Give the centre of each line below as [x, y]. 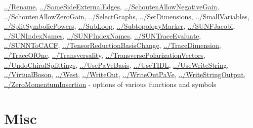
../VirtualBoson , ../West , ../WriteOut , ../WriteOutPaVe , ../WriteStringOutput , [125, 74]
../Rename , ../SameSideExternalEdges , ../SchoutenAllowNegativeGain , [112, 6]
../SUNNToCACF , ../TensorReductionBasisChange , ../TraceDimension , [113, 45]
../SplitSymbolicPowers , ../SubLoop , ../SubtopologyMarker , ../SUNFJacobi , [120, 26]
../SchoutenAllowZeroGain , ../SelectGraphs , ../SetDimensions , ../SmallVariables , [127, 16]
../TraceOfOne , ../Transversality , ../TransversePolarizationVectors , [105, 55]
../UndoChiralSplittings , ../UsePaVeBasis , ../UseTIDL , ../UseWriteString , [116, 64]
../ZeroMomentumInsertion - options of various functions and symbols [110, 84]
